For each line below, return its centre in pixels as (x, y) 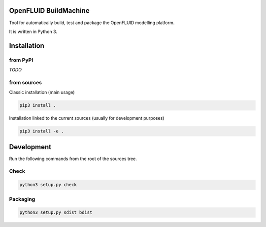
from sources (25, 82)
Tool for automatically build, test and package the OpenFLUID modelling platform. (92, 23)
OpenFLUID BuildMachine (49, 11)
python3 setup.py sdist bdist (56, 212)
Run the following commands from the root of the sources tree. (73, 159)
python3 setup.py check (48, 185)
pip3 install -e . (42, 131)
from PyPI (21, 60)
